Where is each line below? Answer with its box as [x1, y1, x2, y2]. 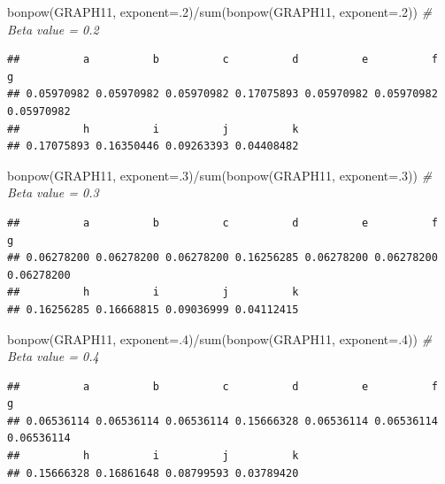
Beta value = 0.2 [7, 19, 99, 38]
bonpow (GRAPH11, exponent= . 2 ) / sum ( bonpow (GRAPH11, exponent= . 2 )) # [7, 3, 433, 20]
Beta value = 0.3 [7, 183, 99, 202]
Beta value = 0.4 [7, 347, 99, 365]
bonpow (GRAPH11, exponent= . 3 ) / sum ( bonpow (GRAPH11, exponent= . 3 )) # [7, 165, 433, 184]
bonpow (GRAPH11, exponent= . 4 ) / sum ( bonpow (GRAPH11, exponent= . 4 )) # [7, 329, 433, 348]
